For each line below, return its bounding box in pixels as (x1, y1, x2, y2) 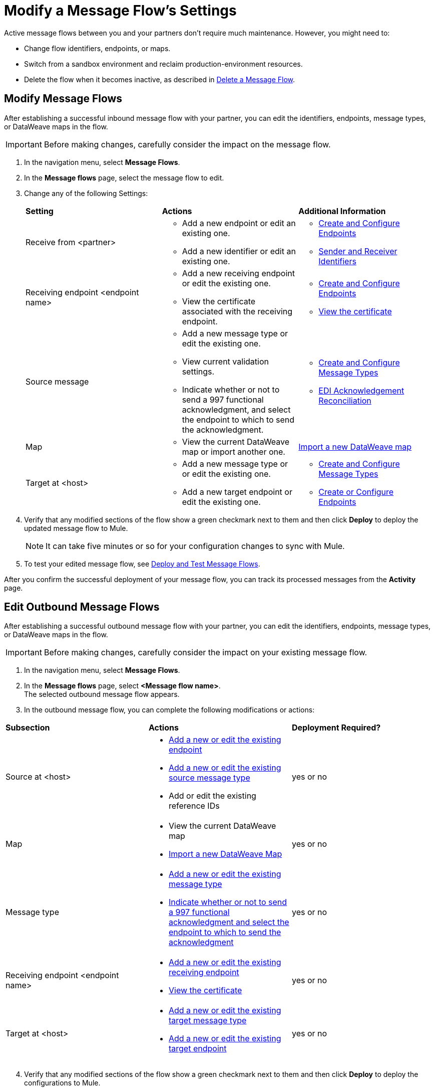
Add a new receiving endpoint (182, 268, 295, 278)
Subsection (6, 722, 50, 733)
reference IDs (168, 801, 220, 811)
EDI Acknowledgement (318, 385, 404, 396)
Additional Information (298, 206, 386, 216)
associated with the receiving (182, 306, 293, 316)
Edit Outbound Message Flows (4, 601, 160, 614)
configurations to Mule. (24, 1078, 101, 1087)
